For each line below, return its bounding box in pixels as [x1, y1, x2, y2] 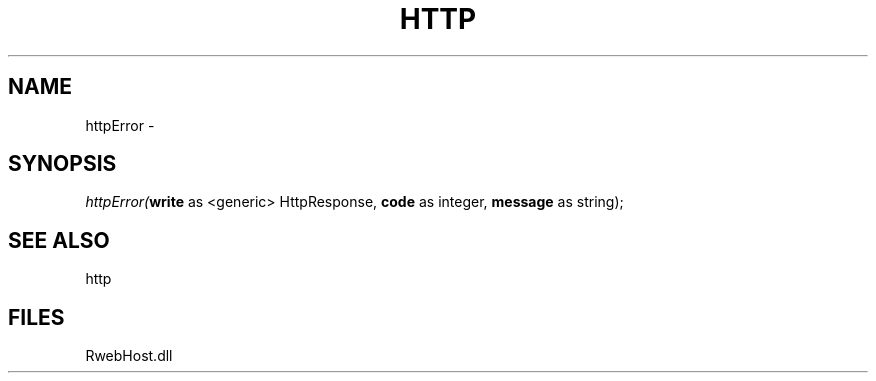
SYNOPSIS [8, 151, 117, 177]
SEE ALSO [8, 227, 110, 253]
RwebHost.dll [85, 347, 173, 365]
